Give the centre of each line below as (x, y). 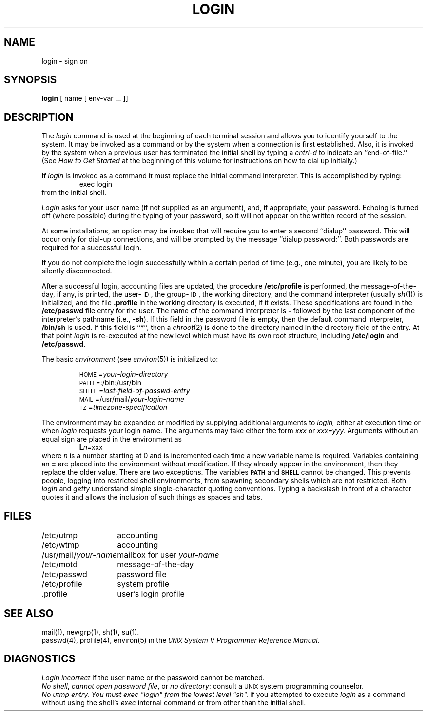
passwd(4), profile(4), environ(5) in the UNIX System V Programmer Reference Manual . (181, 640)
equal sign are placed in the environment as (112, 439)
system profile (143, 584)
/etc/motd (59, 565)
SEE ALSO (29, 613)
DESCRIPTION (39, 117)
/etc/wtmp (60, 545)
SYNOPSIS (30, 80)
